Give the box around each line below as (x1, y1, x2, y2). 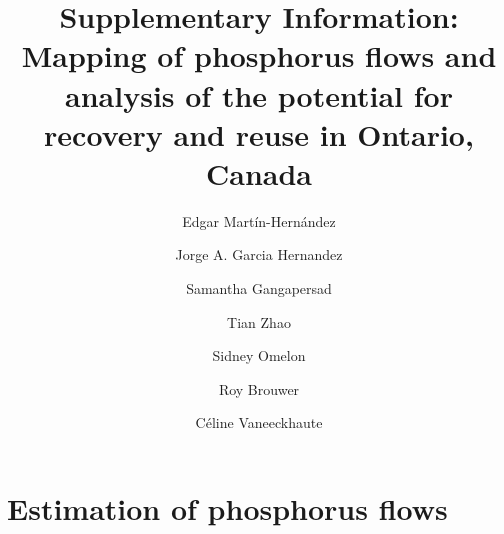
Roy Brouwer (218, 378, 300, 399)
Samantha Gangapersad (186, 278, 332, 299)
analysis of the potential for (65, 74, 453, 115)
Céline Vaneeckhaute (195, 412, 323, 433)
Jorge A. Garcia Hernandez (175, 244, 343, 265)
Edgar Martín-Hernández (182, 210, 336, 231)
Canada (205, 152, 312, 193)
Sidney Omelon (212, 345, 306, 366)
